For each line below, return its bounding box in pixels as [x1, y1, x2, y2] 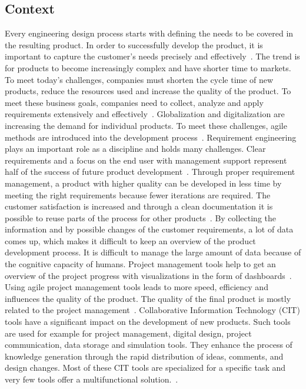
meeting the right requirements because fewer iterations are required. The [5, 188, 271, 201]
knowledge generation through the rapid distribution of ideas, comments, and [5, 350, 284, 362]
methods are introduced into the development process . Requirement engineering [5, 131, 297, 143]
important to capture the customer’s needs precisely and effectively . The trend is [5, 50, 300, 62]
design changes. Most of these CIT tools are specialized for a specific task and [5, 361, 286, 374]
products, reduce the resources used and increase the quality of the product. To [5, 85, 291, 97]
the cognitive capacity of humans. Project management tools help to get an [5, 258, 276, 270]
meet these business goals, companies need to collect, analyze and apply [5, 96, 264, 108]
